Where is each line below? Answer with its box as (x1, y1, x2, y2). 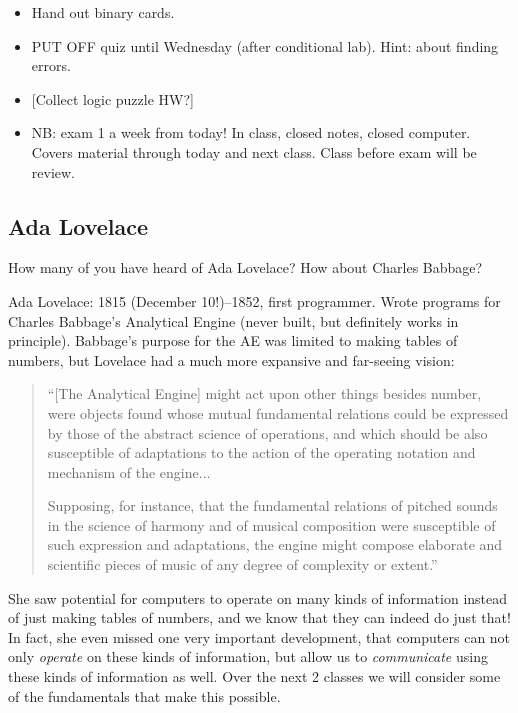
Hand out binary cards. (31, 2, 175, 22)
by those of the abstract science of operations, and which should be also (47, 422, 488, 443)
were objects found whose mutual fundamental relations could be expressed (47, 402, 509, 423)
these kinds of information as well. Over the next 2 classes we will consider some (8, 666, 501, 687)
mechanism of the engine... (47, 461, 211, 482)
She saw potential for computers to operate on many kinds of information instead (8, 587, 508, 608)
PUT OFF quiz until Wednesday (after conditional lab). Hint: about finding (31, 35, 499, 56)
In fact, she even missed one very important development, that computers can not (8, 626, 511, 647)
